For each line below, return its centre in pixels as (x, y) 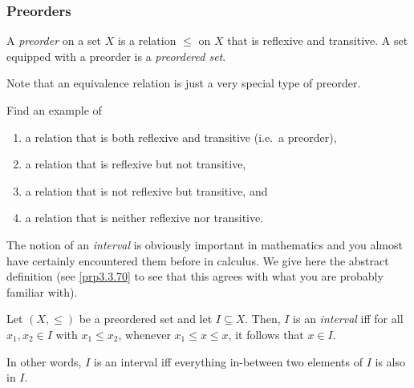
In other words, (44, 361)
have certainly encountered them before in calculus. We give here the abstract (198, 260)
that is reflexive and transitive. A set (318, 40)
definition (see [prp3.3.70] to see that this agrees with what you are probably (195, 276)
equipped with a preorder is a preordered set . (116, 56)
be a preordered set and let (146, 319)
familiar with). (42, 291)
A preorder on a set (54, 40)
